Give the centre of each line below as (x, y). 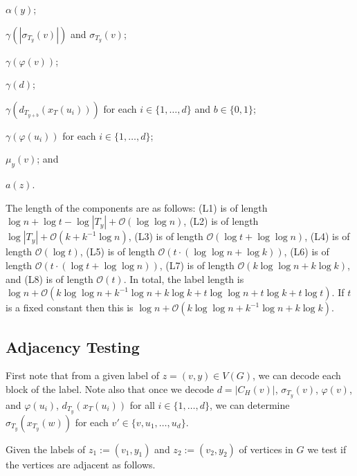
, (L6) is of (306, 251)
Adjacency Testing (73, 346)
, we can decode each (296, 375)
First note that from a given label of (83, 375)
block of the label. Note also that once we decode (110, 388)
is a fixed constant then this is (70, 308)
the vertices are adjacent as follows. (81, 464)
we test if (327, 449)
